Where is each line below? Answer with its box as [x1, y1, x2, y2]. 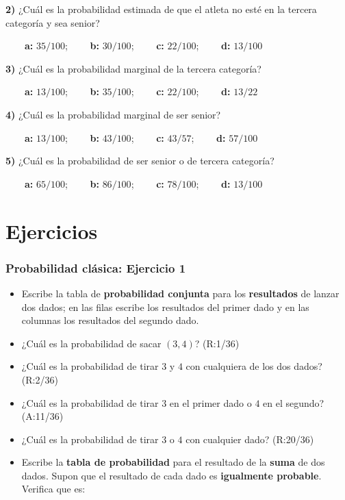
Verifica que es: [21, 482, 86, 496]
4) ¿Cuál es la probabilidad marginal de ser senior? [5, 107, 221, 121]
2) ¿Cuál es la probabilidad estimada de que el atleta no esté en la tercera [5, 2, 317, 16]
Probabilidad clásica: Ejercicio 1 [5, 259, 186, 276]
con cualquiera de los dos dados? [186, 359, 322, 373]
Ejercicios [5, 216, 98, 245]
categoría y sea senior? [5, 15, 100, 29]
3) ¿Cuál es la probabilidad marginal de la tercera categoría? [5, 61, 261, 75]
